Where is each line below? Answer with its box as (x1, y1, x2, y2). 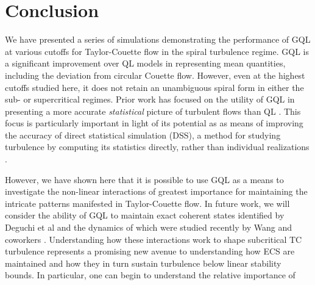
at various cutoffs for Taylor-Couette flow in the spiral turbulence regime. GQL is (5, 45, 309, 57)
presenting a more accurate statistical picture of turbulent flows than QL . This (5, 104, 301, 117)
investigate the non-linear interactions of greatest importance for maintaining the (5, 185, 308, 198)
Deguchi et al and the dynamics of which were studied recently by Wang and (5, 221, 292, 234)
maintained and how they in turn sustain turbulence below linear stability (5, 256, 281, 269)
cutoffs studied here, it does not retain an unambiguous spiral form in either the (5, 81, 304, 93)
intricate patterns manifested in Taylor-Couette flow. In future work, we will (5, 197, 290, 209)
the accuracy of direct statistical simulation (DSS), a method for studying (5, 128, 281, 141)
